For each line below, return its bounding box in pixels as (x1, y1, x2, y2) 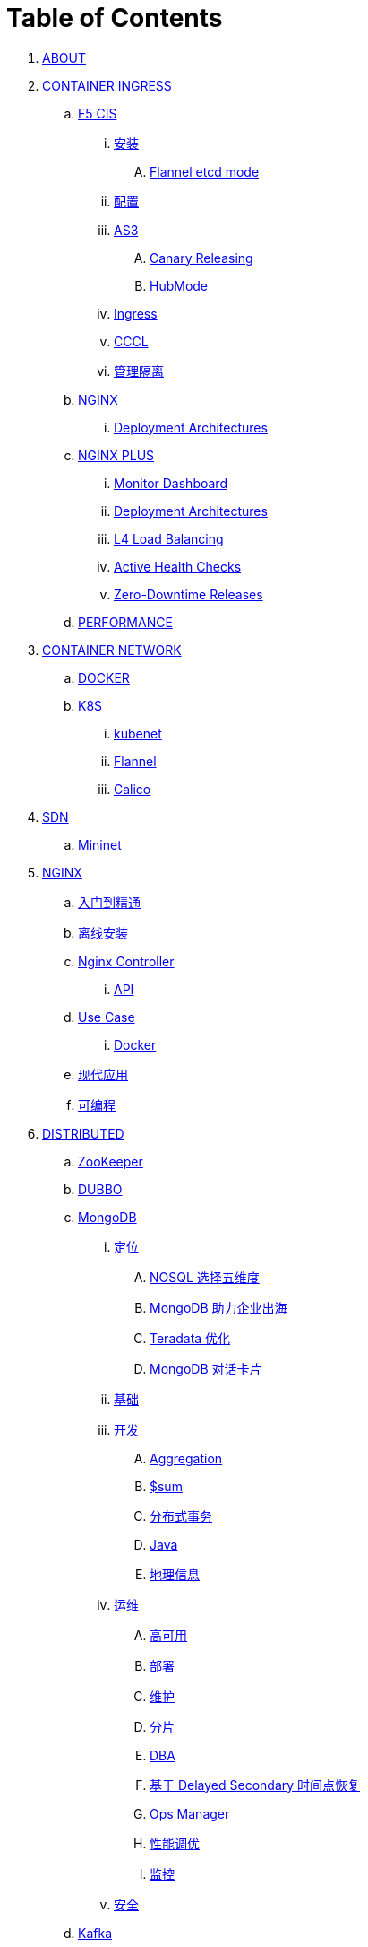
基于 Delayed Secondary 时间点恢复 (150, 1777, 361, 1793)
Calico (114, 781, 151, 797)
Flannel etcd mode (150, 163, 260, 179)
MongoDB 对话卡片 (150, 1360, 262, 1376)
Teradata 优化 (150, 1330, 231, 1346)
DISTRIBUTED (42, 1125, 124, 1141)
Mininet (78, 836, 122, 852)
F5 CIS (78, 105, 117, 121)
